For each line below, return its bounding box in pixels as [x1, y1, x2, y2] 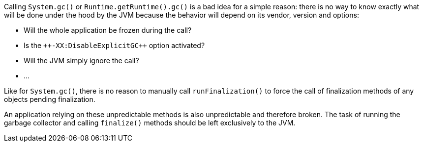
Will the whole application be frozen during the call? [24, 26, 192, 34]
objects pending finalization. [4, 95, 95, 103]
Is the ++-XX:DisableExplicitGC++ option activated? [24, 41, 205, 49]
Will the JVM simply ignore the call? [24, 56, 139, 65]
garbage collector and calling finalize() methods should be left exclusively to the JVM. [4, 119, 296, 127]
